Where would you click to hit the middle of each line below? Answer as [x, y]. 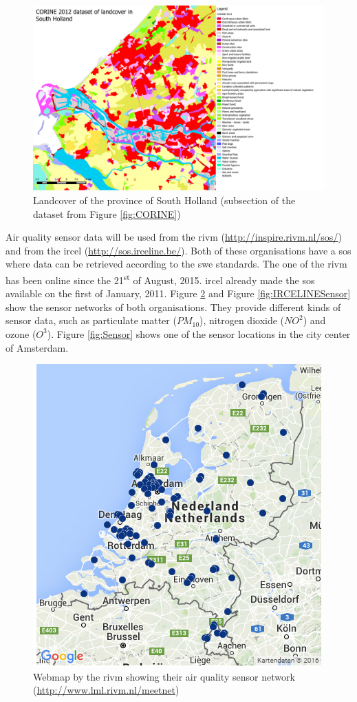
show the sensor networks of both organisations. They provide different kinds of [173, 307]
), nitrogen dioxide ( [242, 320]
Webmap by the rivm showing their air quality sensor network [164, 676]
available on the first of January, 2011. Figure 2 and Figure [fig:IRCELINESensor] [178, 293]
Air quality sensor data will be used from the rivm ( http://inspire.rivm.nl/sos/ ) [174, 237]
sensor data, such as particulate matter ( [91, 320]
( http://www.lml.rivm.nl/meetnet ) [106, 690]
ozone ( [21, 333]
